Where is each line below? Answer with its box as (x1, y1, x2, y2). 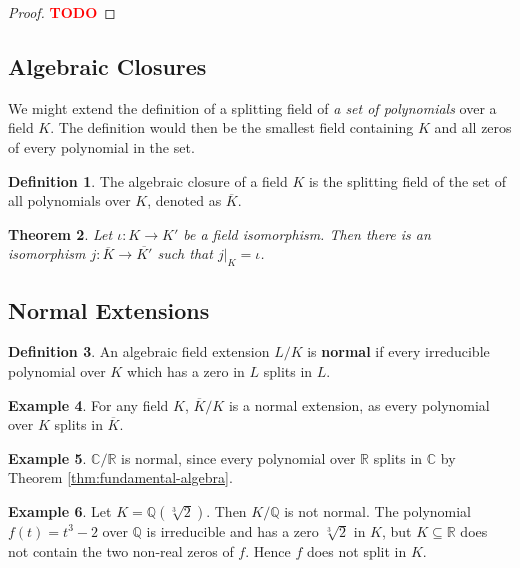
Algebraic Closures (8, 50, 207, 81)
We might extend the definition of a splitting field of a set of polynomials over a (8, 97, 497, 118)
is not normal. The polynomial (284, 500, 472, 521)
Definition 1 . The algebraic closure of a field (8, 170, 288, 191)
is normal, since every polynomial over (121, 447, 356, 468)
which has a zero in (126, 360, 245, 381)
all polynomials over (8, 190, 131, 211)
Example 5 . (8, 447, 87, 468)
